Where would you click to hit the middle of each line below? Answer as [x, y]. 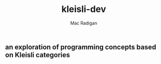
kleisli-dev [84, 9]
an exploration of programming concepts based [81, 47]
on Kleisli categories [38, 55]
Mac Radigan [84, 23]
